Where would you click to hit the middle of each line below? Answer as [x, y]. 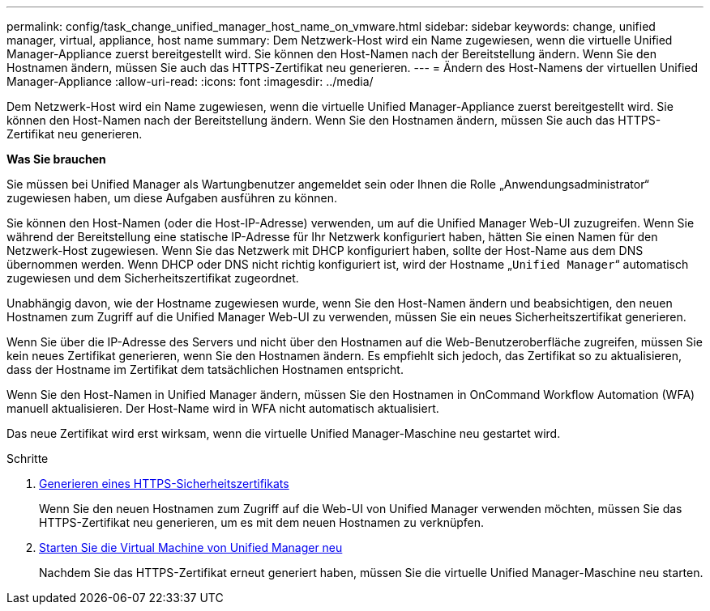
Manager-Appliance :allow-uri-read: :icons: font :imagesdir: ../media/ [190, 81]
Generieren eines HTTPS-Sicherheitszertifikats [164, 484]
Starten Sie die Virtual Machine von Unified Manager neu [191, 547]
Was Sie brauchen [56, 159]
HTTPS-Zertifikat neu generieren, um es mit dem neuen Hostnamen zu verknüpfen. [262, 522]
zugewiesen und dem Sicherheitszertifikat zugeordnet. [153, 278]
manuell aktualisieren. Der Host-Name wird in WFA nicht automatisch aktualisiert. [223, 408]
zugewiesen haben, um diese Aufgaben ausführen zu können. [172, 198]
